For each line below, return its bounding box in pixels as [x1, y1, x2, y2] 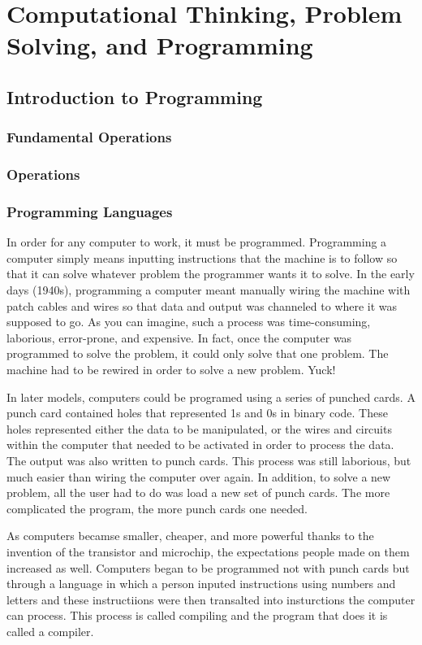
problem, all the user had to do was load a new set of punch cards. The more [6, 484, 390, 501]
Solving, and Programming [6, 28, 313, 62]
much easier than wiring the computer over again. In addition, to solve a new [6, 468, 391, 485]
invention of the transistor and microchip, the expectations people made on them [6, 543, 410, 560]
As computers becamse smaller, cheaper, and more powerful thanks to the [6, 527, 374, 544]
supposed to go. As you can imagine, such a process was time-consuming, [6, 313, 371, 330]
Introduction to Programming [6, 84, 263, 109]
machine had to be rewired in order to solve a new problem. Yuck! [6, 361, 336, 377]
